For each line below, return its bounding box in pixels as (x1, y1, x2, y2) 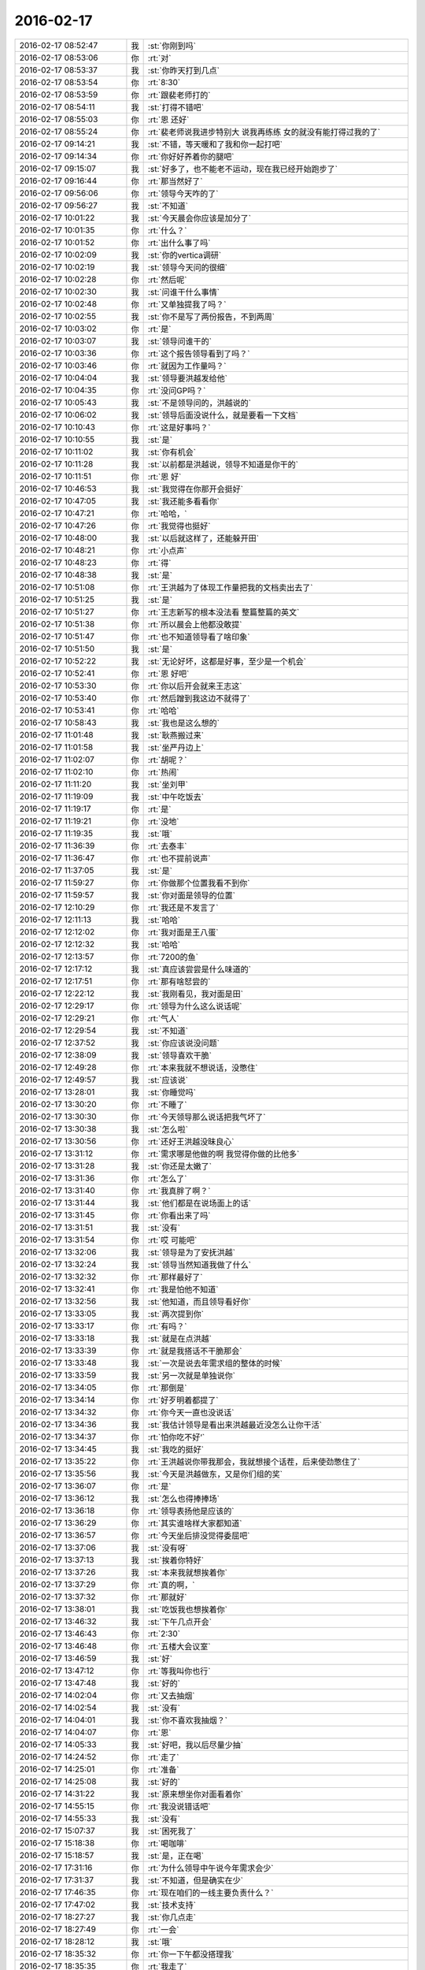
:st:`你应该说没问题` (147, 1037, 220, 1048)
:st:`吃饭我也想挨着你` (147, 1604, 228, 1615)
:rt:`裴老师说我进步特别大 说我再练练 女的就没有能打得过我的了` (147, 126, 381, 137)
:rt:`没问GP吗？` (147, 385, 206, 396)
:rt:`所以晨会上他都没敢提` (147, 619, 242, 630)
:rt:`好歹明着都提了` (147, 1395, 219, 1406)
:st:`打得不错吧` (147, 102, 205, 113)
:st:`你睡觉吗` (147, 1087, 197, 1098)
